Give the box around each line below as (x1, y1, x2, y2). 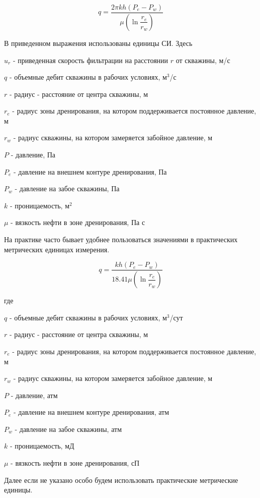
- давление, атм (11, 390, 58, 400)
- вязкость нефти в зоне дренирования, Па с (11, 217, 145, 228)
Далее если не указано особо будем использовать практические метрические (4, 474, 238, 485)
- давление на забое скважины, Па (15, 183, 120, 194)
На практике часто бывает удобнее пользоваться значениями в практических (4, 234, 238, 245)
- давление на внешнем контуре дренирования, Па (14, 166, 167, 177)
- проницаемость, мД (10, 440, 74, 451)
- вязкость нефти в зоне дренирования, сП (11, 458, 140, 468)
